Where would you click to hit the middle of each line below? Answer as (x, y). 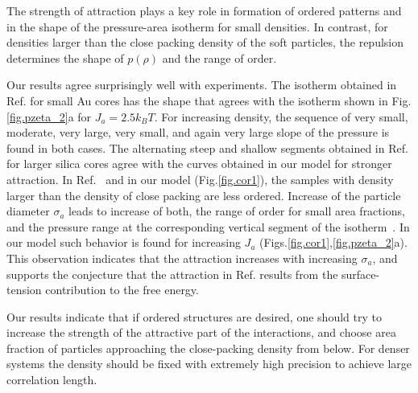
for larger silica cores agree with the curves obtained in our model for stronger (199, 164)
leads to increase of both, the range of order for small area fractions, (237, 211)
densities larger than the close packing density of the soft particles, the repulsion (205, 42)
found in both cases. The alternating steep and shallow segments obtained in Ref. (207, 147)
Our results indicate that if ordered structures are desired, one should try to (194, 316)
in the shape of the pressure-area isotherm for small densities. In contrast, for (197, 26)
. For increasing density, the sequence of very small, (281, 116)
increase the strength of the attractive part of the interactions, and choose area (201, 332)
